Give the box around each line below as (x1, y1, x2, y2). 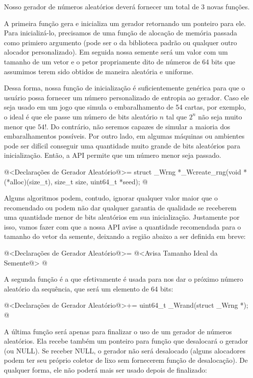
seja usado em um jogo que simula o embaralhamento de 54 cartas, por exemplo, (4, 102, 246, 112)
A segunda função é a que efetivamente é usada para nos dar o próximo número (4, 274, 243, 284)
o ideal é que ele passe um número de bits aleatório (4, 111, 157, 121)
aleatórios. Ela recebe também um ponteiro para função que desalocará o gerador (4, 336, 248, 346)
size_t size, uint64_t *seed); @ (54, 176, 148, 186)
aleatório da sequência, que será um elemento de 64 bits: (4, 283, 174, 293)
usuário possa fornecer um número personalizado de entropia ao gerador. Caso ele (4, 92, 249, 102)
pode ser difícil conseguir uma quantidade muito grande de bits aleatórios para (4, 140, 240, 150)
